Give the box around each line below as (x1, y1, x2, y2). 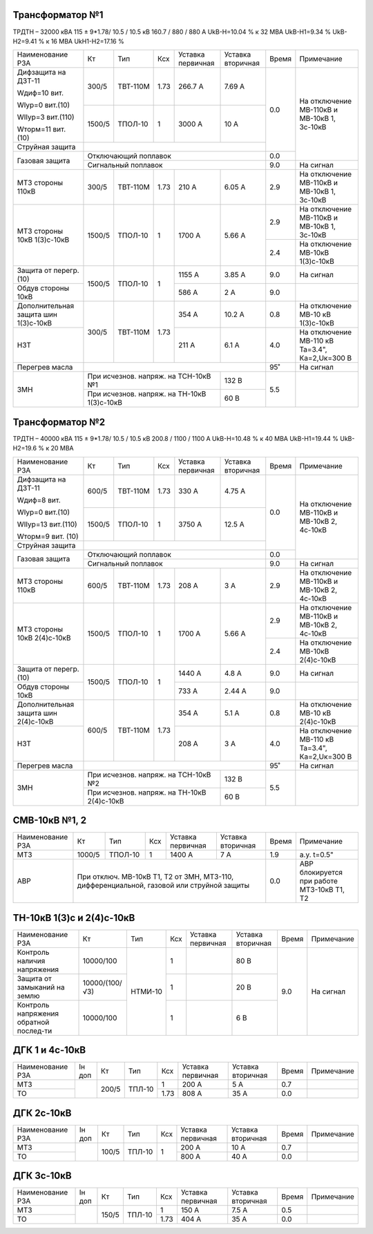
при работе (299, 876, 338, 886)
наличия (17, 956, 46, 965)
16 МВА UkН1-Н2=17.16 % (50, 37, 124, 45)
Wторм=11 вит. (17, 124, 66, 134)
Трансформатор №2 (12, 416, 106, 428)
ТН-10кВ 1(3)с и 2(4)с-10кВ (12, 912, 135, 924)
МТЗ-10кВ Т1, (299, 885, 345, 895)
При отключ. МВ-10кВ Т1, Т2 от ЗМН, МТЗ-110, (77, 872, 234, 882)
